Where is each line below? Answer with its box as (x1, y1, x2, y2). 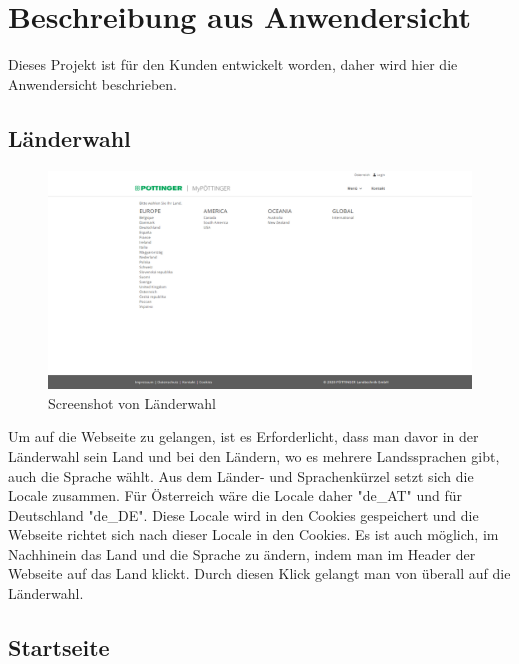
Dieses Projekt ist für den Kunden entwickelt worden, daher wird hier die (8, 54, 458, 75)
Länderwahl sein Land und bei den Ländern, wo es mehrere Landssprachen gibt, (8, 445, 500, 466)
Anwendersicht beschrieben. (8, 73, 178, 94)
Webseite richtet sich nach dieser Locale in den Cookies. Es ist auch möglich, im (8, 524, 499, 545)
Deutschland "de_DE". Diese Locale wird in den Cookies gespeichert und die (8, 504, 479, 525)
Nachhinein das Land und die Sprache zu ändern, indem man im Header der (8, 543, 476, 564)
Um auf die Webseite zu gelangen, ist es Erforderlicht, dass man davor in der (8, 426, 479, 447)
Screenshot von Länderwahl (48, 392, 216, 413)
